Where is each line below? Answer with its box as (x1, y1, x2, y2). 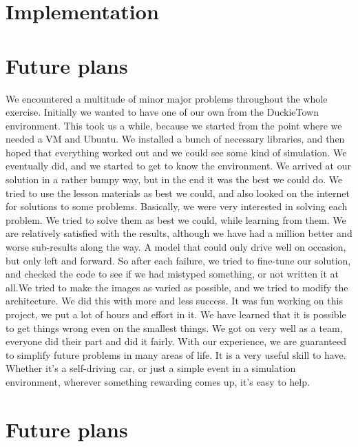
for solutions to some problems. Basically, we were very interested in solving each (6, 199, 348, 214)
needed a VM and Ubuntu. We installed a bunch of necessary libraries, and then (6, 132, 345, 146)
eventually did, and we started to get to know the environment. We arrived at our (6, 158, 351, 173)
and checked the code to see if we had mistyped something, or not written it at (6, 267, 339, 281)
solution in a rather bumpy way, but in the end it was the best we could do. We (6, 172, 343, 187)
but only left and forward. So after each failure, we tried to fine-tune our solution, (6, 253, 351, 267)
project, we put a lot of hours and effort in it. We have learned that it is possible (6, 307, 346, 321)
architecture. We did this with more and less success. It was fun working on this (6, 293, 343, 308)
